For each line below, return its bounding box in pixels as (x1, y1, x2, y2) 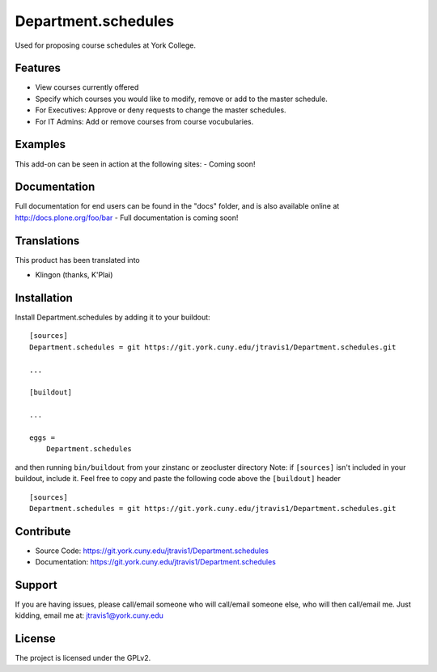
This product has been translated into (15, 255, 141, 264)
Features (15, 61, 61, 75)
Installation (15, 291, 73, 305)
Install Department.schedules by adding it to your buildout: (15, 312, 210, 323)
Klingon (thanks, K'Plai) (35, 270, 113, 280)
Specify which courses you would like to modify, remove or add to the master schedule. (35, 94, 328, 104)
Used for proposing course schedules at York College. (15, 40, 197, 50)
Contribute (15, 524, 71, 538)
